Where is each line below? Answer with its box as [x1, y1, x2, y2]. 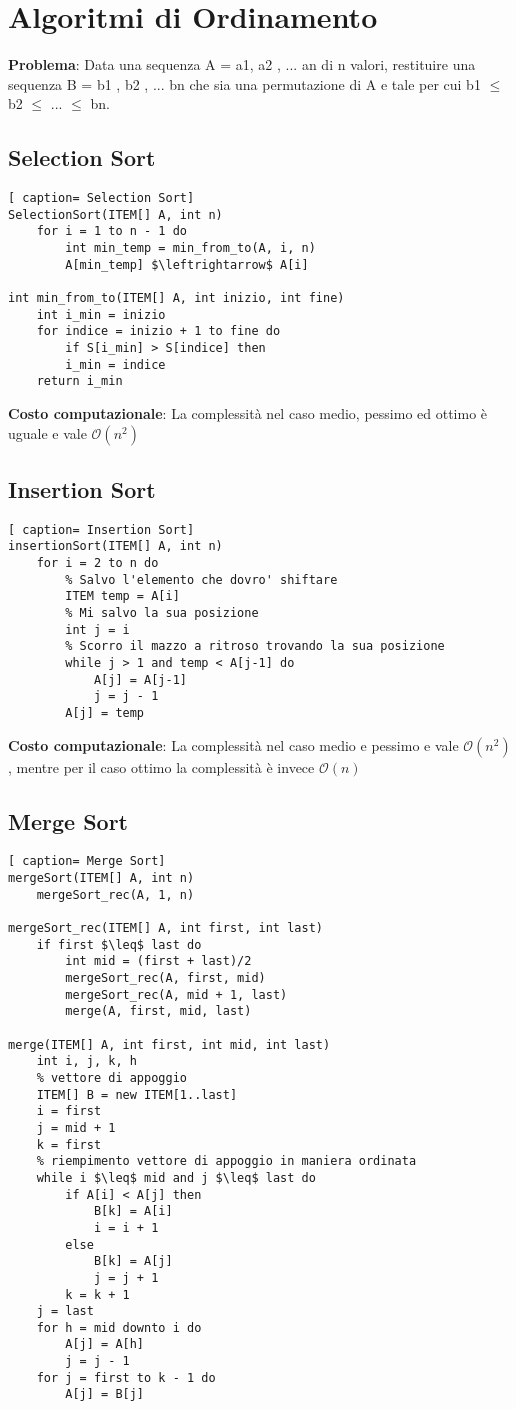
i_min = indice [65, 357, 166, 372]
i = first [36, 1104, 102, 1119]
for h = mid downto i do [36, 1320, 202, 1335]
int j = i [65, 622, 130, 637]
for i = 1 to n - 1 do [36, 224, 187, 239]
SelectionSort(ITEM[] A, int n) [8, 207, 223, 222]
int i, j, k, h [36, 1054, 137, 1069]
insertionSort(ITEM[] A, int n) [8, 539, 223, 554]
